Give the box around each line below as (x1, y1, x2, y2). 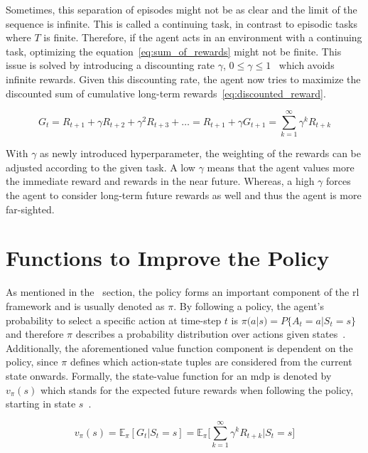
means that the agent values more (207, 159, 355, 174)
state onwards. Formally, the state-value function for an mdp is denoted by (6, 368, 332, 383)
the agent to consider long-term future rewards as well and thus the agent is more (6, 188, 362, 203)
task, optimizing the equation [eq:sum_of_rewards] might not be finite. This (6, 43, 342, 58)
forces (326, 174, 351, 188)
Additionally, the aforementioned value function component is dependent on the (6, 340, 353, 355)
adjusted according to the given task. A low (6, 159, 195, 174)
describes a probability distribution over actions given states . (75, 326, 346, 341)
